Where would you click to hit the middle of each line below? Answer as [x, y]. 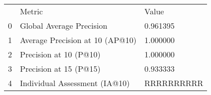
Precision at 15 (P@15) [60, 69]
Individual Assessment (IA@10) [75, 83]
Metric [31, 11]
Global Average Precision [64, 25]
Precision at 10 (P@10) [60, 54]
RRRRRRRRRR [174, 83]
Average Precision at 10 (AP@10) [78, 40]
